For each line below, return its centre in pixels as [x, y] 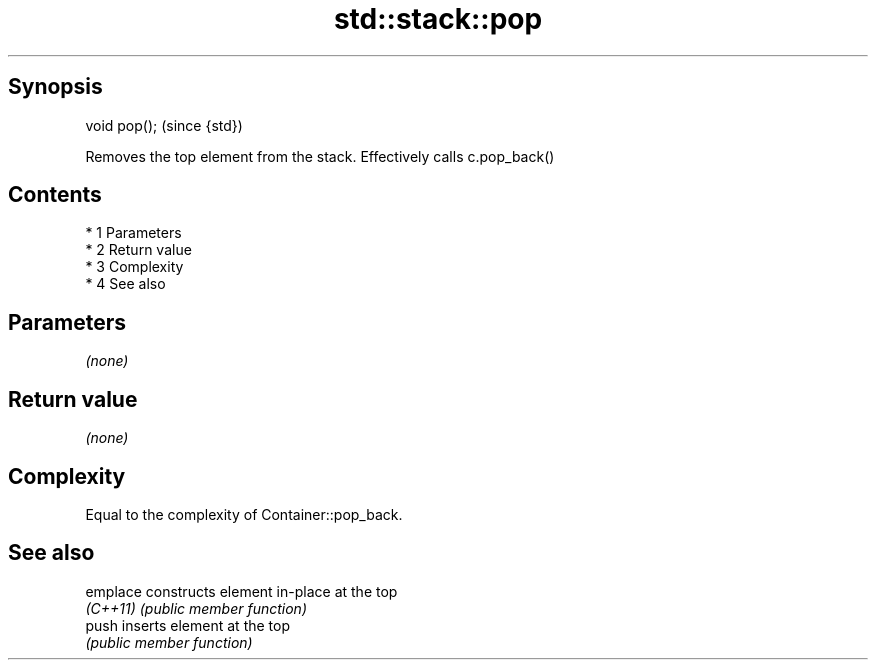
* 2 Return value [138, 250]
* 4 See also [125, 284]
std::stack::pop [438, 19]
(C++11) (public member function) [196, 608]
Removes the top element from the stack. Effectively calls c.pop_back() [320, 156]
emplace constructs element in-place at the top [241, 591]
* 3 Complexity [134, 267]
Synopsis [55, 87]
